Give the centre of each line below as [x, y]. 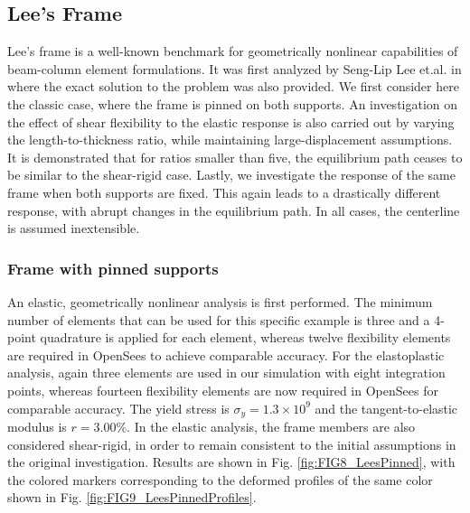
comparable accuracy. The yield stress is [118, 408]
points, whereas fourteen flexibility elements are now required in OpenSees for [223, 390]
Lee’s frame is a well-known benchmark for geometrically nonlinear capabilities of [233, 51]
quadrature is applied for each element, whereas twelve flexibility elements [245, 337]
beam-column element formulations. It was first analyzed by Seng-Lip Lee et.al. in [235, 68]
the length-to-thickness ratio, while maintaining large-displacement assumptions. [230, 140]
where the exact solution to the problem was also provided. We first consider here [233, 86]
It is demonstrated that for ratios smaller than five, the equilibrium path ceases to [235, 157]
